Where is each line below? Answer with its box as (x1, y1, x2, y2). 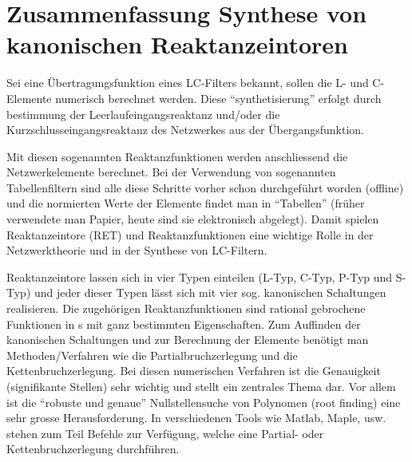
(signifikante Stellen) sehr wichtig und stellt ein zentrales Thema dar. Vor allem (6, 378, 396, 394)
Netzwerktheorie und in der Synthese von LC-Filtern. (6, 242, 267, 259)
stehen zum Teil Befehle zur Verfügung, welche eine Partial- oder (6, 424, 324, 441)
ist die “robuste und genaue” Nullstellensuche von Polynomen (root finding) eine (6, 393, 401, 410)
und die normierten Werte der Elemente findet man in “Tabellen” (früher (6, 195, 365, 211)
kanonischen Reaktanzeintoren (6, 28, 349, 61)
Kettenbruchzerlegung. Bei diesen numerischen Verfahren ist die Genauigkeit (6, 362, 381, 379)
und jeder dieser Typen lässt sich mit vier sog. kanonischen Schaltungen (34, 284, 386, 301)
